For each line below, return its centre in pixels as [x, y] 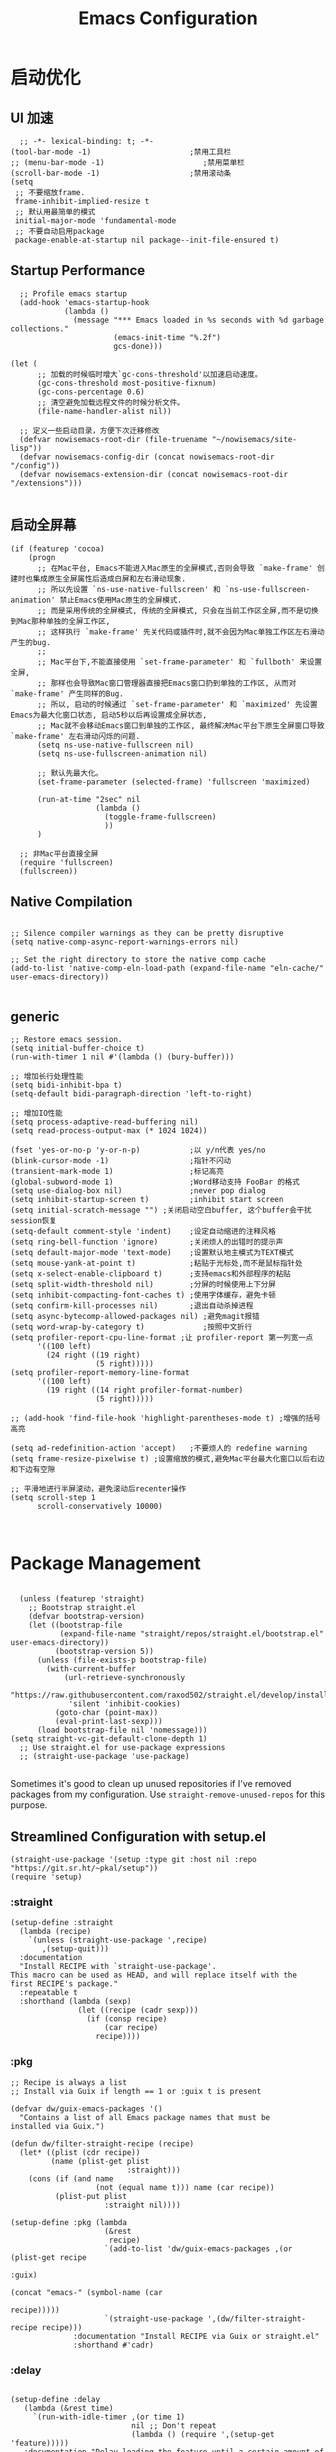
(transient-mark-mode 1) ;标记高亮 [117, 1172]
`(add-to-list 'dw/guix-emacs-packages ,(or [198, 2248]
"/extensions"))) [46, 483]
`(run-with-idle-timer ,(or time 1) [109, 2417]
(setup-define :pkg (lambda [69, 2222]
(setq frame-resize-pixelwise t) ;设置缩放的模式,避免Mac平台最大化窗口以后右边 [167, 1459]
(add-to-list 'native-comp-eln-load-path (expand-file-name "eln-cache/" [167, 968]
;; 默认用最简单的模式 [55, 212]
